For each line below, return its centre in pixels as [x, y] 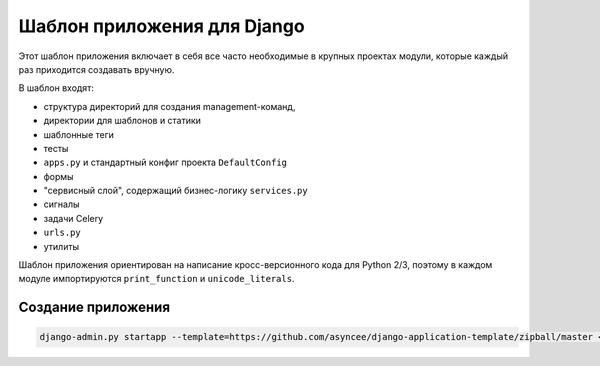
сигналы [61, 204]
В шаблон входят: [56, 88]
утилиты [61, 246]
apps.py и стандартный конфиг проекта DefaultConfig [165, 162]
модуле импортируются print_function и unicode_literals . [156, 279]
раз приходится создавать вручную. [96, 69]
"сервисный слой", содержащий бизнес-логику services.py [176, 191]
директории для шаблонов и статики [122, 121]
